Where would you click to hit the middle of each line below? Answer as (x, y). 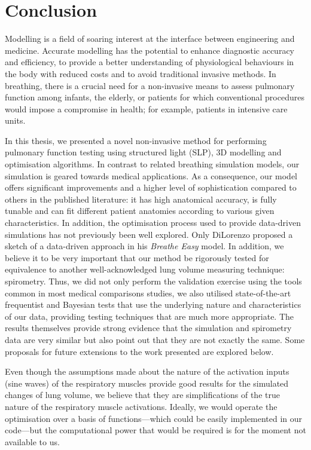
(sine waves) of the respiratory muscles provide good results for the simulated (147, 383)
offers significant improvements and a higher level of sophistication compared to (151, 187)
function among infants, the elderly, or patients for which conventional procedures (155, 97)
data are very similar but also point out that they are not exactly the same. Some (155, 339)
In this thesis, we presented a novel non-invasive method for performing (136, 140)
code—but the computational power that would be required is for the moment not (155, 430)
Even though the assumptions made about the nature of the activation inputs (147, 371)
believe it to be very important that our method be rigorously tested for (137, 257)
